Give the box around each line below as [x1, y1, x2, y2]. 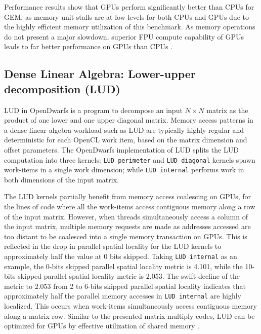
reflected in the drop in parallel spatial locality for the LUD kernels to [4, 241, 222, 251]
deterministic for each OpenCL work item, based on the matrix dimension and [4, 134, 247, 145]
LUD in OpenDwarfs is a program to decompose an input [4, 104, 183, 115]
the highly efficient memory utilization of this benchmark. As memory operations [4, 21, 255, 32]
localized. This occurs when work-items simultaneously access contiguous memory [4, 301, 257, 311]
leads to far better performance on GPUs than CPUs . [4, 41, 173, 52]
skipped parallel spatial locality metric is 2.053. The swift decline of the [18, 271, 240, 281]
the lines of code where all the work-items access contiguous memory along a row [4, 201, 255, 212]
